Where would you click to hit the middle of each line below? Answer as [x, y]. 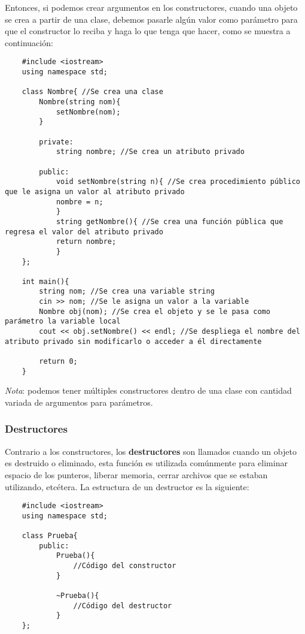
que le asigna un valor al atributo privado [95, 191]
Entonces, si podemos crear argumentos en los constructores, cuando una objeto [151, 7]
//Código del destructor [123, 606]
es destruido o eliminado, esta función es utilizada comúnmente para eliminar [146, 463]
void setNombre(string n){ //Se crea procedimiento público [178, 182]
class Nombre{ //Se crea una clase [92, 92]
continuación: [29, 42]
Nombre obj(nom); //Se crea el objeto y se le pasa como [155, 311]
